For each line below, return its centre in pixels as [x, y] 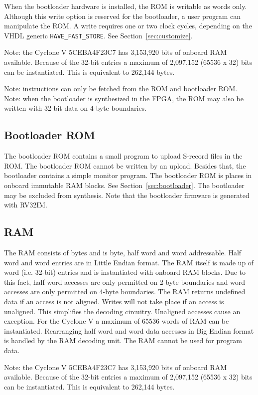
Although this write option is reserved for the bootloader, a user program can [123, 16]
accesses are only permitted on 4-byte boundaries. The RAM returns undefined [125, 292]
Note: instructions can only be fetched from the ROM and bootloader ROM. [121, 89]
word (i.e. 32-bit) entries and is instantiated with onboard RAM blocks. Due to [125, 272]
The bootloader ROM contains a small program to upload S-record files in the [123, 156]
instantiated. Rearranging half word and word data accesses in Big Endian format [129, 330]
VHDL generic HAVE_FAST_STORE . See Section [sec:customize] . [98, 35]
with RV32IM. [26, 205]
